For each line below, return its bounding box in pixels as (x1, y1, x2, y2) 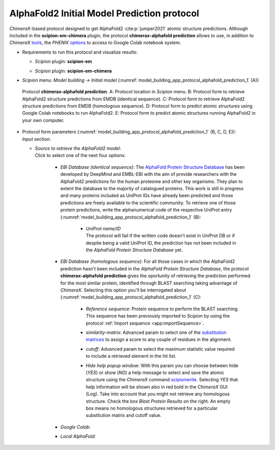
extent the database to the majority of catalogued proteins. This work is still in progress (60, 185, 244, 191)
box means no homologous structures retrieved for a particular (86, 405, 218, 411)
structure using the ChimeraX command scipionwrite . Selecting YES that (86, 377, 238, 383)
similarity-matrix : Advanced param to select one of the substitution (86, 329, 227, 335)
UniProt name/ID (86, 225, 121, 231)
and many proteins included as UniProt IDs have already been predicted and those (60, 193, 234, 199)
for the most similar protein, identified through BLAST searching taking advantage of (60, 280, 238, 286)
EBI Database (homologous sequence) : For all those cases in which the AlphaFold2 (60, 258, 235, 264)
